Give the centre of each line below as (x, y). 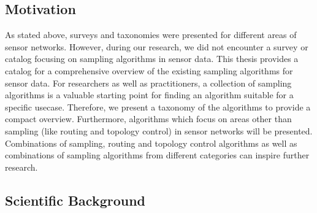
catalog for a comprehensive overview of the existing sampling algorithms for (149, 70)
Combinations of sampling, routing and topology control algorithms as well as (151, 143)
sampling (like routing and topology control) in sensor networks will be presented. (159, 130)
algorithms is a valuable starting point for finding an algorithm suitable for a (149, 95)
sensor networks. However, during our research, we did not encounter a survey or (157, 46)
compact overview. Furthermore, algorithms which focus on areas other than (148, 119)
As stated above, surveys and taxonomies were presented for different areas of (151, 35)
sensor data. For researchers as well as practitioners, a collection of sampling (148, 83)
